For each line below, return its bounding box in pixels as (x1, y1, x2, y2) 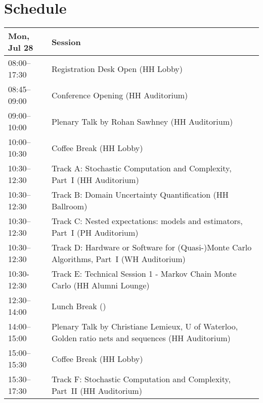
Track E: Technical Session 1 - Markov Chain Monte (51, 268, 237, 280)
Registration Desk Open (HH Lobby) (51, 62, 183, 75)
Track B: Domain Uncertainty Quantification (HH (51, 189, 229, 201)
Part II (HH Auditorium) (51, 385, 142, 397)
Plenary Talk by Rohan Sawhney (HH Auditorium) (51, 115, 233, 127)
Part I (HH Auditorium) (51, 174, 139, 186)
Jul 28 (8, 42, 33, 54)
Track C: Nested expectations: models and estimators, (51, 215, 243, 227)
